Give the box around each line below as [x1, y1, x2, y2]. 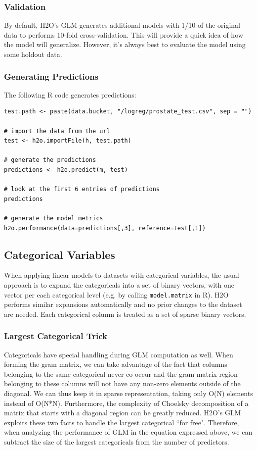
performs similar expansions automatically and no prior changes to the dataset [4, 299, 242, 309]
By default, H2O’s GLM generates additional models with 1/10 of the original [4, 20, 240, 30]
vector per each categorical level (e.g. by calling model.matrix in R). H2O [4, 289, 229, 300]
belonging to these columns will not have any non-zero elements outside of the [4, 378, 241, 389]
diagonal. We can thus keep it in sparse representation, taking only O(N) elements [4, 388, 253, 398]
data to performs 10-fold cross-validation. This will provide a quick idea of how [4, 29, 243, 40]
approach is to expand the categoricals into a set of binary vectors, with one [4, 279, 234, 290]
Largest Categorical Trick [4, 330, 107, 342]
